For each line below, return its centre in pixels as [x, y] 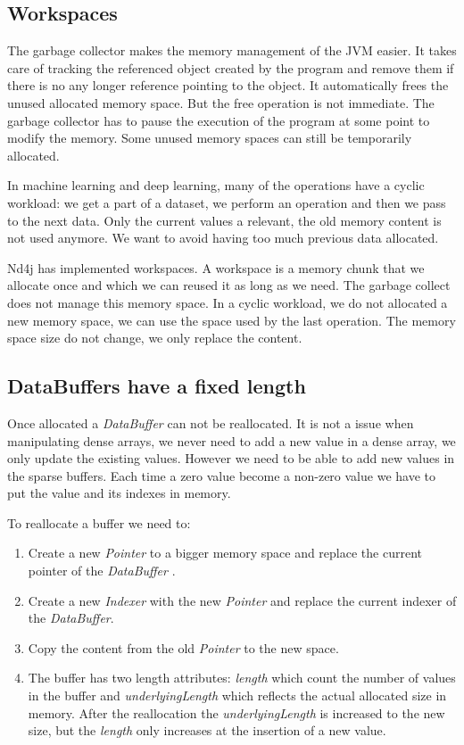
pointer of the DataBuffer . [102, 571]
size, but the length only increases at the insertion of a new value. [207, 730]
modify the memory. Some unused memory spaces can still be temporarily [210, 138]
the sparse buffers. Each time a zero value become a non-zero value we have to [221, 475]
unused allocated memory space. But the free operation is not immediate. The [221, 102]
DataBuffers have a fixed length [157, 386]
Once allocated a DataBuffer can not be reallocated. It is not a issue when [211, 422]
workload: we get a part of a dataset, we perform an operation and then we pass [227, 202]
